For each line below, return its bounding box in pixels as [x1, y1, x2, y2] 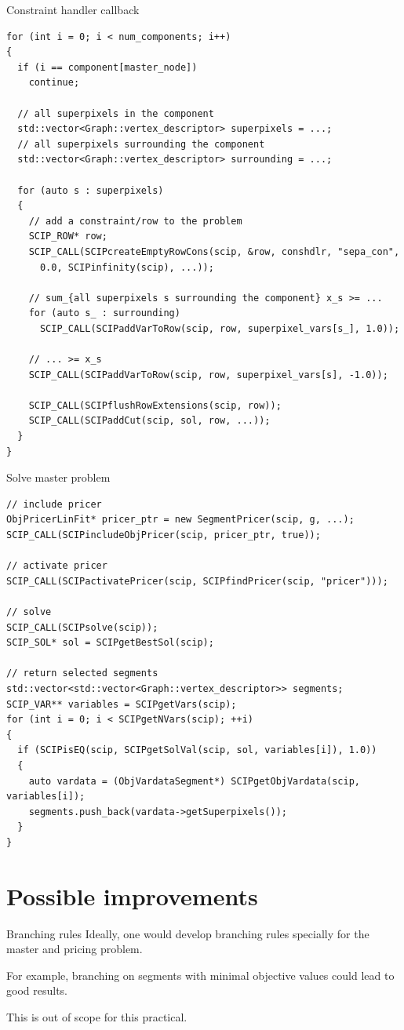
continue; [28, 77, 80, 89]
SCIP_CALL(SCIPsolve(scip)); [6, 621, 158, 633]
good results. [6, 982, 67, 999]
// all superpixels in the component [17, 107, 214, 119]
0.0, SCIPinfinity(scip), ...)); [39, 261, 214, 273]
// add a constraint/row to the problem [28, 215, 242, 227]
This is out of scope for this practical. [6, 1008, 187, 1025]
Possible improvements [6, 879, 258, 912]
